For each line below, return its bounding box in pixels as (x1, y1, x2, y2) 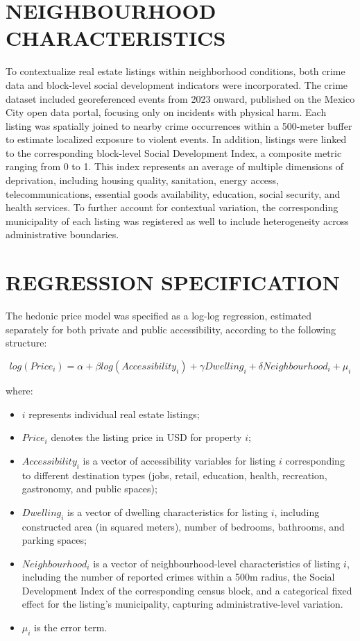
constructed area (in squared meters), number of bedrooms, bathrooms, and (22, 519, 345, 533)
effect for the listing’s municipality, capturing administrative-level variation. (22, 597, 343, 611)
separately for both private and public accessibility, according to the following (6, 322, 336, 336)
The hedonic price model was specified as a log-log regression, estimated (6, 308, 312, 323)
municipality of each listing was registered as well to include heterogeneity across (6, 213, 349, 228)
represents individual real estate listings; (28, 406, 200, 421)
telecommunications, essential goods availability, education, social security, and (6, 186, 341, 201)
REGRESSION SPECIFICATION (6, 268, 341, 297)
